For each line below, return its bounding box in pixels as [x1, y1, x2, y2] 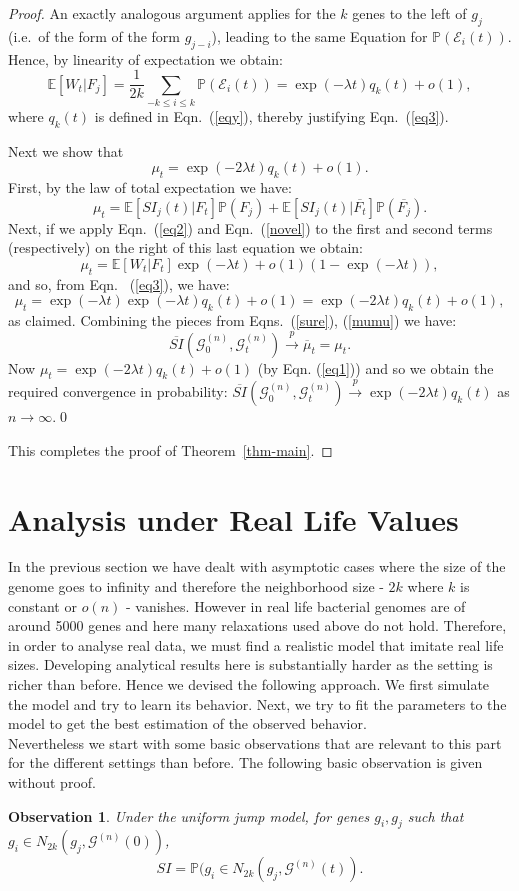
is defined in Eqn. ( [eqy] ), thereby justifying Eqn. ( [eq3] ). [94, 105, 449, 126]
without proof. [8, 771, 96, 792]
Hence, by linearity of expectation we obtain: [8, 48, 283, 69]
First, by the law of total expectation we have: [8, 177, 292, 198]
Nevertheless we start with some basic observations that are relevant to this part [8, 732, 502, 753]
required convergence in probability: [8, 381, 228, 402]
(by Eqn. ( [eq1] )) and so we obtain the [257, 357, 494, 378]
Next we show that [8, 140, 124, 161]
